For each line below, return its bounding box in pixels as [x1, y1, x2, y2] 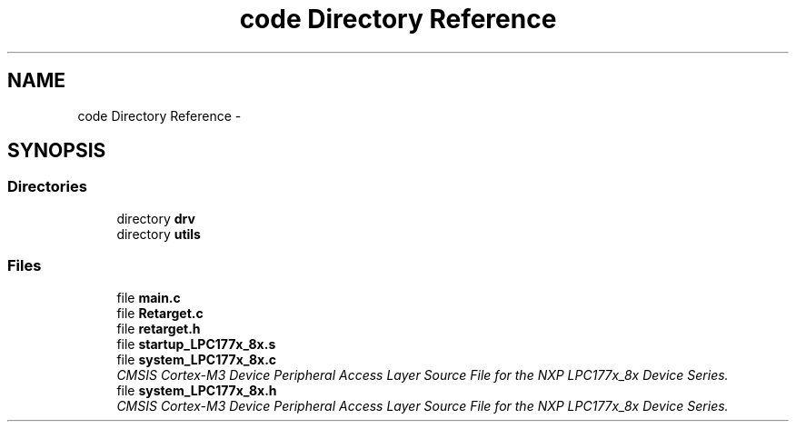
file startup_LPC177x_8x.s [116, 335, 276, 352]
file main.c [116, 289, 181, 305]
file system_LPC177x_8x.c [116, 351, 277, 367]
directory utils [116, 225, 201, 242]
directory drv [116, 210, 195, 226]
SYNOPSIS [7, 139, 106, 163]
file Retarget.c [116, 304, 204, 321]
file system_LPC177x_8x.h [116, 382, 277, 398]
